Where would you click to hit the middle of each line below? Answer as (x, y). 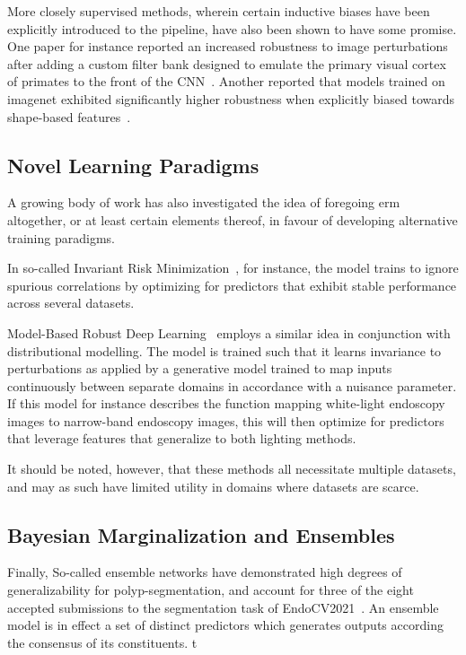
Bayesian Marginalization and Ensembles (201, 534)
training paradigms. (61, 237)
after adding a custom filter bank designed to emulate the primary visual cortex (227, 63)
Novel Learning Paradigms (133, 165)
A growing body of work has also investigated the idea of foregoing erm (204, 202)
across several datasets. (71, 303)
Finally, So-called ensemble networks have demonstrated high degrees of (205, 572)
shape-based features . (69, 116)
